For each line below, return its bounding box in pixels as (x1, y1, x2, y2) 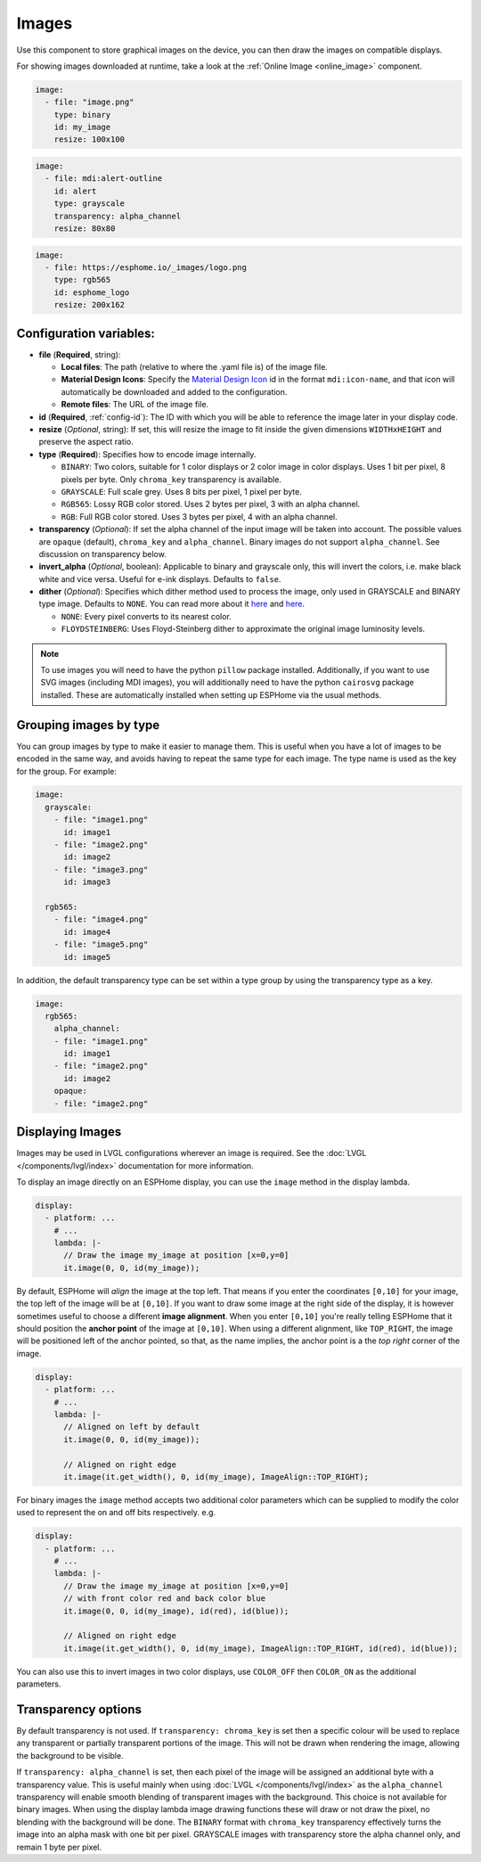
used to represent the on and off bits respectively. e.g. (16, 1507, 216, 1518)
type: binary (53, 110, 111, 119)
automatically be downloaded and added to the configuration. (61, 386, 288, 397)
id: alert (53, 185, 97, 196)
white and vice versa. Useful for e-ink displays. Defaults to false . (38, 573, 281, 584)
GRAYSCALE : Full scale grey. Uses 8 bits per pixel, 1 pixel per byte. (61, 486, 302, 496)
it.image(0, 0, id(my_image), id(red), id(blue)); (63, 1605, 289, 1616)
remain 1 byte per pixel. (16, 1841, 102, 1852)
